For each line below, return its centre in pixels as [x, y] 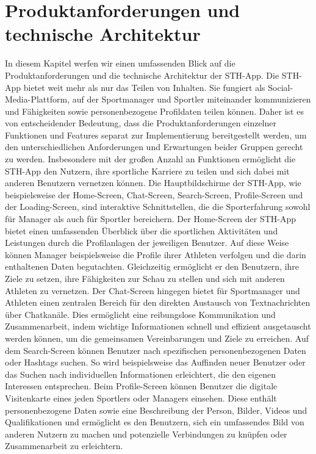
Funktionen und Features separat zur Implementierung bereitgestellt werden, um [156, 135]
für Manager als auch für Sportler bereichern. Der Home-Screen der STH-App [151, 219]
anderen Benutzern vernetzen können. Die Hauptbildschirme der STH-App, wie [153, 183]
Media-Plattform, [38, 99]
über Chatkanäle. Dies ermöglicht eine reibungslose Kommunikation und [140, 314]
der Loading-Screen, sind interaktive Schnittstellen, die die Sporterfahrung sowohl [158, 207]
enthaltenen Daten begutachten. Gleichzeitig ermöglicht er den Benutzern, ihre [152, 266]
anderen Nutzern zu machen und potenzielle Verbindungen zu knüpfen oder [146, 434]
